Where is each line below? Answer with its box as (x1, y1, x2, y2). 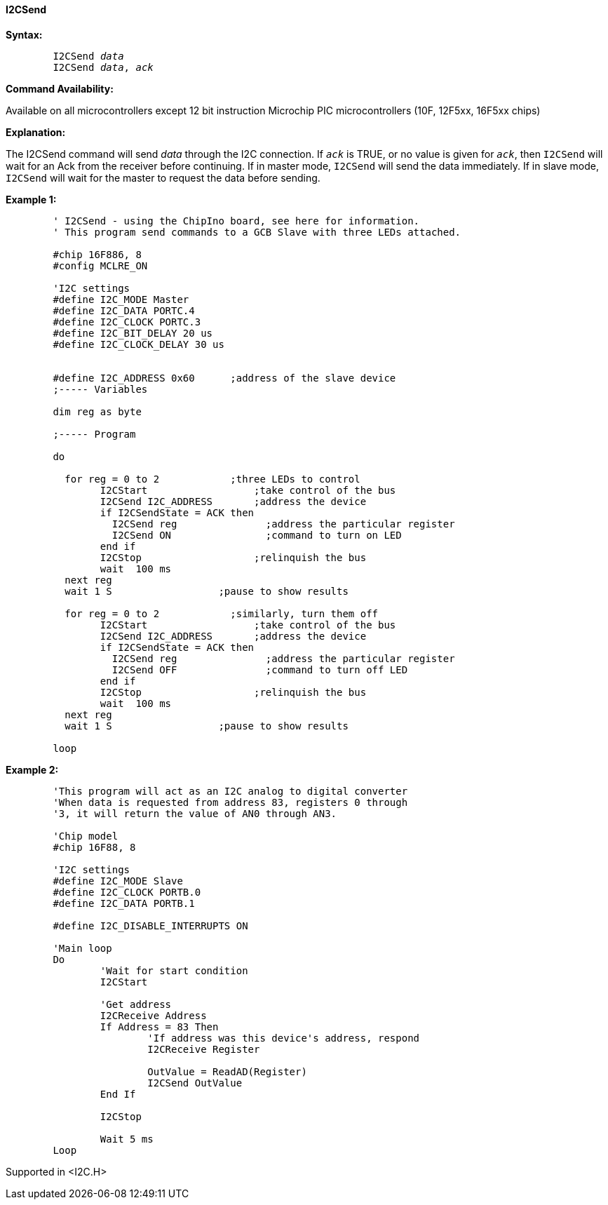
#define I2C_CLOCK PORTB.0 (53, 886, 201, 898)
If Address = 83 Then (100, 1021, 219, 1032)
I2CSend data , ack (53, 61, 154, 73)
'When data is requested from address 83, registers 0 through (53, 796, 408, 808)
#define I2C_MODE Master (53, 293, 189, 305)
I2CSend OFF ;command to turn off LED (112, 664, 408, 675)
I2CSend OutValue (147, 1077, 243, 1089)
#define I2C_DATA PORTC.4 (53, 304, 195, 316)
